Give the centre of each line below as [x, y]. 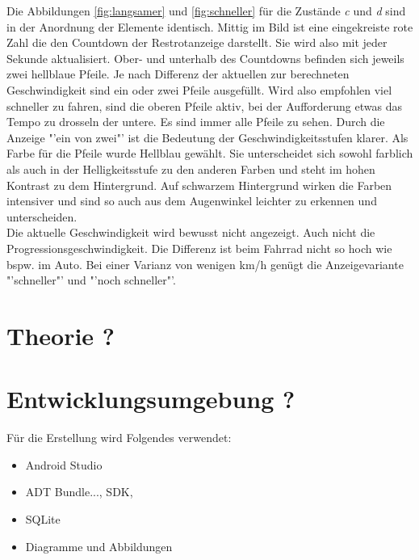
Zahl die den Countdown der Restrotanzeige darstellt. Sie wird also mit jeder [197, 42]
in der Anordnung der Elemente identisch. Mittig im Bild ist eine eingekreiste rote [210, 26]
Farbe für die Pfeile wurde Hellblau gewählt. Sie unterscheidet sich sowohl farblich [210, 153]
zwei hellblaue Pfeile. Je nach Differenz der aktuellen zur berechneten [178, 74]
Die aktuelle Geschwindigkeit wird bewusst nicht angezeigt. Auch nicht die [191, 232]
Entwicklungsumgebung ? [151, 399]
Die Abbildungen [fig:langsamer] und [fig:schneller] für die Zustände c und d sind [206, 11]
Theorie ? [61, 335]
